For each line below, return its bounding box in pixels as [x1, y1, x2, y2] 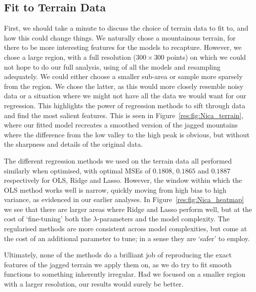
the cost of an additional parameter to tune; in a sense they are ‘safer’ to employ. [4, 233, 250, 243]
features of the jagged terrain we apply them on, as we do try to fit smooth [4, 259, 232, 269]
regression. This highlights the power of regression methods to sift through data [4, 100, 246, 110]
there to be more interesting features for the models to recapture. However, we [4, 42, 242, 52]
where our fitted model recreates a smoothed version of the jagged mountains [4, 120, 238, 130]
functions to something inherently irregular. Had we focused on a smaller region [4, 269, 246, 279]
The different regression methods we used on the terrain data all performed [4, 155, 232, 166]
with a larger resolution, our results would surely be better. [4, 279, 184, 289]
